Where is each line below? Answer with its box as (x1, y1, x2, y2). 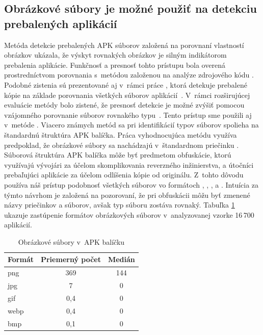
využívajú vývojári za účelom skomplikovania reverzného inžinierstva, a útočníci (4, 159, 254, 170)
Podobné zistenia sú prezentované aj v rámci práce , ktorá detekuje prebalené (4, 79, 247, 90)
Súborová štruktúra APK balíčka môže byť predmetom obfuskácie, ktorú (4, 149, 231, 160)
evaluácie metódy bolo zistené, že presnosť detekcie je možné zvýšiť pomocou (4, 99, 245, 110)
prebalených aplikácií (4, 15, 117, 31)
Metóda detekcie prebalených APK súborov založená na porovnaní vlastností (4, 39, 244, 50)
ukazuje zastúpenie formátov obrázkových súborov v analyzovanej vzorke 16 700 (4, 209, 254, 220)
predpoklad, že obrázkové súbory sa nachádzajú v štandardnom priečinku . (4, 139, 239, 150)
